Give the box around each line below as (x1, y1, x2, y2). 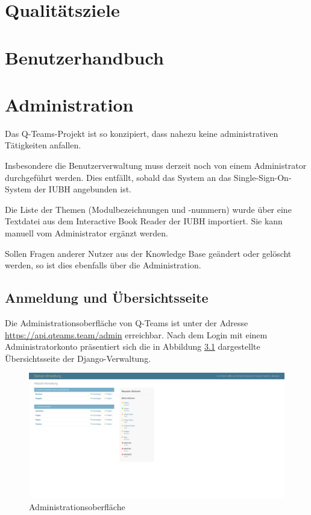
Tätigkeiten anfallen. (5, 139, 81, 151)
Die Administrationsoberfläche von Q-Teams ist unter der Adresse (5, 317, 248, 329)
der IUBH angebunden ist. (34, 183, 131, 195)
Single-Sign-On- (233, 171, 292, 183)
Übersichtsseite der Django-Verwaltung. (5, 352, 151, 364)
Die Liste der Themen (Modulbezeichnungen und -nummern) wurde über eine (5, 203, 292, 215)
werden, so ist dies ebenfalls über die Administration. (5, 259, 201, 271)
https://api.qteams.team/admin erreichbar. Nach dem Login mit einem (5, 328, 268, 341)
